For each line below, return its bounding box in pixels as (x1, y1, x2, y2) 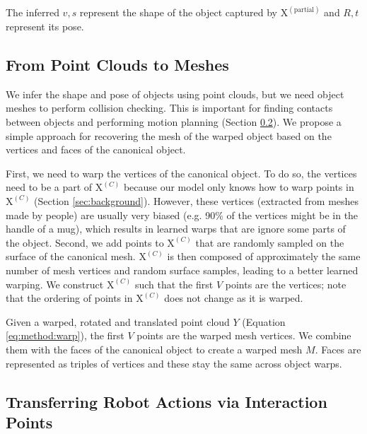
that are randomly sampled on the (195, 235, 344, 250)
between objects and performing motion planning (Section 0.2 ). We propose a (6, 115, 342, 129)
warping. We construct (6, 276, 104, 291)
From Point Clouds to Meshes (6, 54, 229, 76)
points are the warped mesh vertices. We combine (136, 328, 351, 343)
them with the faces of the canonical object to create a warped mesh (6, 341, 303, 356)
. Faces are (315, 341, 361, 356)
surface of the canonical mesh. (6, 249, 136, 264)
